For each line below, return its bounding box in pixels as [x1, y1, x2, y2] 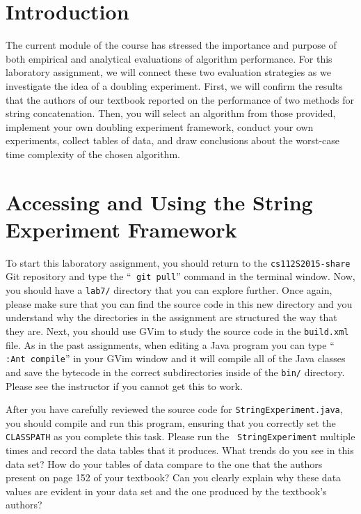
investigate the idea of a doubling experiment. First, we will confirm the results [6, 78, 343, 93]
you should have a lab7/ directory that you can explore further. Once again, [6, 283, 332, 297]
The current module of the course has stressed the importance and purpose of [6, 38, 337, 52]
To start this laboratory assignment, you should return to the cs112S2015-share [6, 255, 351, 270]
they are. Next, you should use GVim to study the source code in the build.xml [6, 323, 349, 338]
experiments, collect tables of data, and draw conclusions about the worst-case [6, 133, 340, 148]
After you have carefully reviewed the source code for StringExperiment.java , [6, 402, 343, 416]
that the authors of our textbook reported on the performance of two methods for [6, 92, 354, 107]
